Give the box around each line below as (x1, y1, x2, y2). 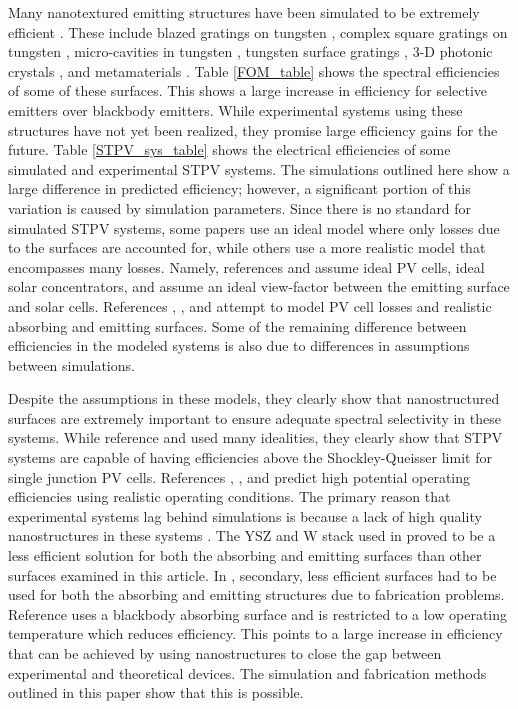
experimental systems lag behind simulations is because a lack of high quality (8, 505, 482, 526)
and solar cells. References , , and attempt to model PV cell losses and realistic (8, 295, 492, 316)
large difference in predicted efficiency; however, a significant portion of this (8, 178, 471, 199)
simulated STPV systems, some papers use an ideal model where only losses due (8, 217, 500, 238)
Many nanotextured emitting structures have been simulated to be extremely (8, 2, 480, 22)
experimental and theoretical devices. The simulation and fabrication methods (8, 662, 487, 683)
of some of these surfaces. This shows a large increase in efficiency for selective (8, 80, 488, 101)
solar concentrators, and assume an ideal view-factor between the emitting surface (8, 276, 510, 297)
